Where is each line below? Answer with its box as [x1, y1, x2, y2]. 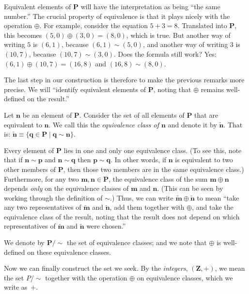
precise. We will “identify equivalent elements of [4, 84, 146, 94]
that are [194, 109, 218, 120]
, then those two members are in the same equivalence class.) [63, 164, 244, 174]
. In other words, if [110, 155, 167, 165]
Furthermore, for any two [4, 173, 79, 184]
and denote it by [168, 119, 217, 129]
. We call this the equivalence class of [48, 119, 159, 129]
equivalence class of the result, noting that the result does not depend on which [4, 211, 240, 221]
